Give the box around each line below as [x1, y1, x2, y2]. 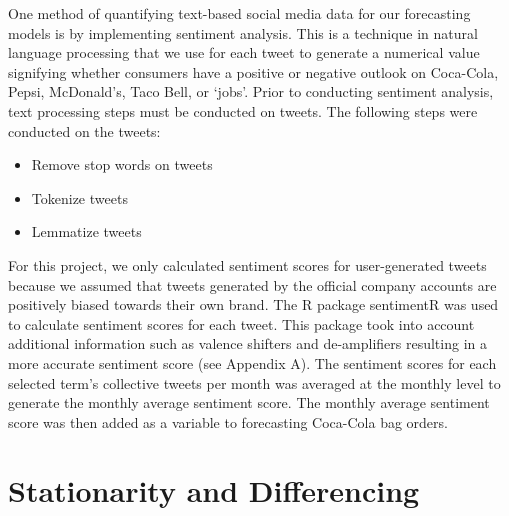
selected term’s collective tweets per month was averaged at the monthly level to [8, 372, 501, 393]
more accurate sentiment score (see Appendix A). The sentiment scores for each [8, 352, 497, 373]
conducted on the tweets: [8, 120, 161, 141]
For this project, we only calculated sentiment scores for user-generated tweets [8, 254, 487, 275]
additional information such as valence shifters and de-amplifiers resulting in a [8, 333, 487, 354]
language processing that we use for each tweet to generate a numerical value [8, 42, 480, 63]
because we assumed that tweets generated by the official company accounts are [8, 274, 497, 295]
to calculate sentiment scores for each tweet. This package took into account [8, 313, 475, 334]
